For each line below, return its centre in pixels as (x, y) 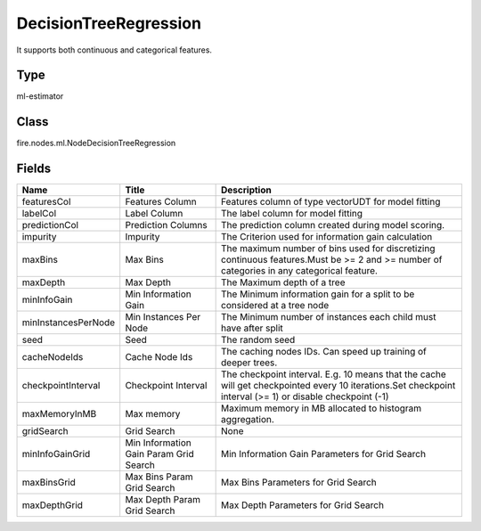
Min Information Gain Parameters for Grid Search (324, 454)
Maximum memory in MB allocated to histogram (322, 408)
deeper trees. (249, 363)
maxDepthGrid (53, 505)
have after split (253, 328)
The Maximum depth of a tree (283, 282)
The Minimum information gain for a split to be (318, 294)
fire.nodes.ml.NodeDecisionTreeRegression (96, 143)
